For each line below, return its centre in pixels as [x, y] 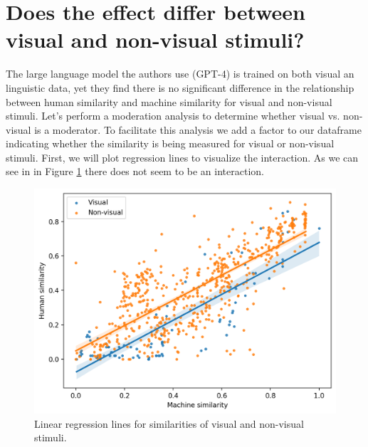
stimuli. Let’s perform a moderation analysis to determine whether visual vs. [173, 116]
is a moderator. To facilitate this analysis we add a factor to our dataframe [198, 129]
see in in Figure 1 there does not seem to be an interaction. [135, 171]
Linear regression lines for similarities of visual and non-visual [169, 423]
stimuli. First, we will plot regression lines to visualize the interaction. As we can [182, 157]
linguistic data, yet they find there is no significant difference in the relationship [180, 87]
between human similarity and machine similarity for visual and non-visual [169, 101]
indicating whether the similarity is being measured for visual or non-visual [170, 143]
